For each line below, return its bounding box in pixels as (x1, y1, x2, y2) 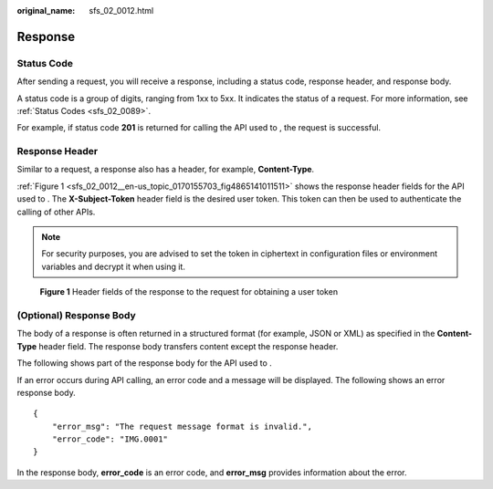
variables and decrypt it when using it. (41, 261, 186, 272)
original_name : (16, 5, 76, 16)
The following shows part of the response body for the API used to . (16, 358, 273, 369)
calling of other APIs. (16, 206, 96, 217)
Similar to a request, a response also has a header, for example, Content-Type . (16, 164, 315, 175)
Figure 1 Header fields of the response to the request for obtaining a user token (39, 286, 338, 297)
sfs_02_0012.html (89, 5, 154, 16)
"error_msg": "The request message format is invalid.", (51, 421, 312, 432)
